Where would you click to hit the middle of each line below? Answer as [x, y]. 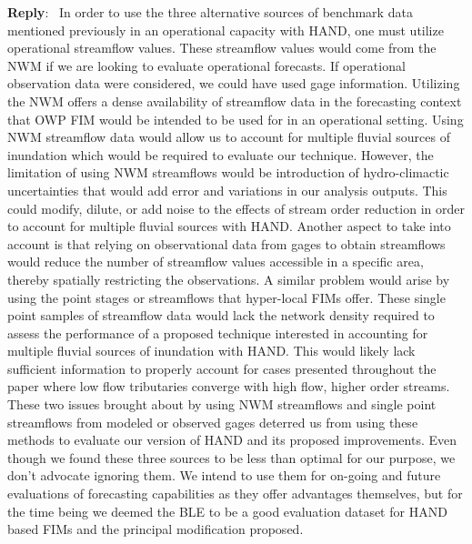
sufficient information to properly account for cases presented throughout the [222, 368]
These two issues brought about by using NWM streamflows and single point [222, 404]
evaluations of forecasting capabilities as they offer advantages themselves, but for [235, 494]
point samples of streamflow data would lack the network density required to [221, 315]
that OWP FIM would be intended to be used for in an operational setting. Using [236, 119]
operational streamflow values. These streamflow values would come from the [222, 48]
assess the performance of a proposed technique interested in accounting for [218, 332]
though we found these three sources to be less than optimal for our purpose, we [231, 457]
